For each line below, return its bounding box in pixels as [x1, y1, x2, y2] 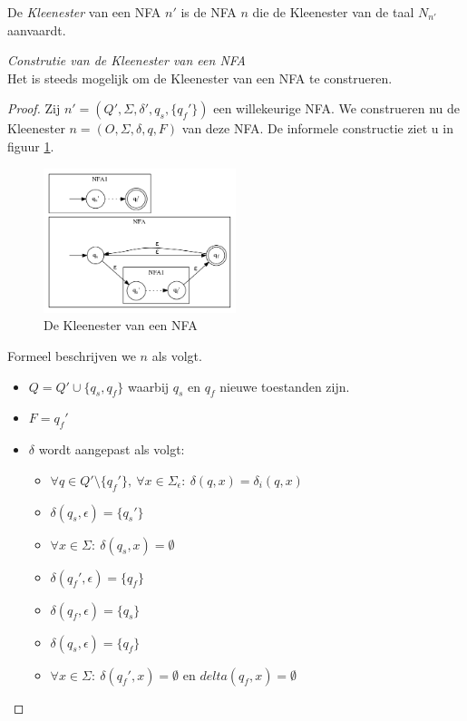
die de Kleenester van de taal [252, 3, 414, 21]
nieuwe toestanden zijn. [219, 376, 350, 395]
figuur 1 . [7, 136, 54, 155]
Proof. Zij [7, 99, 61, 118]
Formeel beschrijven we [7, 346, 136, 365]
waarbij [127, 376, 170, 395]
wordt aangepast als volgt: [38, 440, 185, 459]
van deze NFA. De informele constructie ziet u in [181, 119, 453, 138]
